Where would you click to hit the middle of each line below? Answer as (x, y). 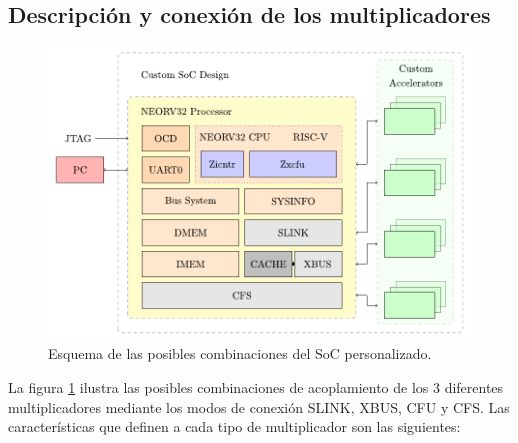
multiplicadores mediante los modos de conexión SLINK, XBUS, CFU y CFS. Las (259, 406)
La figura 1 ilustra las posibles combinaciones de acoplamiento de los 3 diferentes (256, 387)
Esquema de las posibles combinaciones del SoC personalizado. (240, 353)
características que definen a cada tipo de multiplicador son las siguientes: (234, 426)
